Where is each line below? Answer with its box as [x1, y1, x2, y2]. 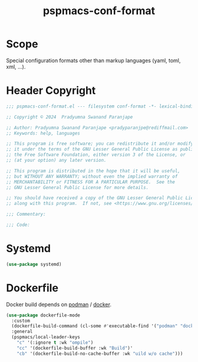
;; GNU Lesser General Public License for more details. [6, 184, 149, 190]
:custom [11, 318, 31, 324]
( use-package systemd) [6, 261, 62, 267]
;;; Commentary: [6, 211, 46, 217]
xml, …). [6, 63, 26, 70]
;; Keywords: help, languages [6, 130, 81, 136]
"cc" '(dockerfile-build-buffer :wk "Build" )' [16, 345, 133, 351]
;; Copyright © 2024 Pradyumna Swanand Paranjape [6, 114, 133, 120]
